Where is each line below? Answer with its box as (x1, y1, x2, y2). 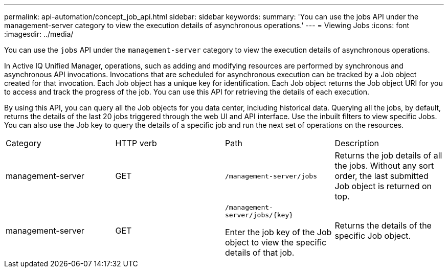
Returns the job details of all (334, 150, 442, 161)
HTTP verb (115, 138, 157, 148)
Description (334, 138, 379, 148)
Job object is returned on (334, 181, 432, 191)
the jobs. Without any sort (334, 161, 434, 171)
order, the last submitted (334, 171, 429, 181)
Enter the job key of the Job (225, 227, 332, 237)
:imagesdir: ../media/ (4, 30, 74, 38)
